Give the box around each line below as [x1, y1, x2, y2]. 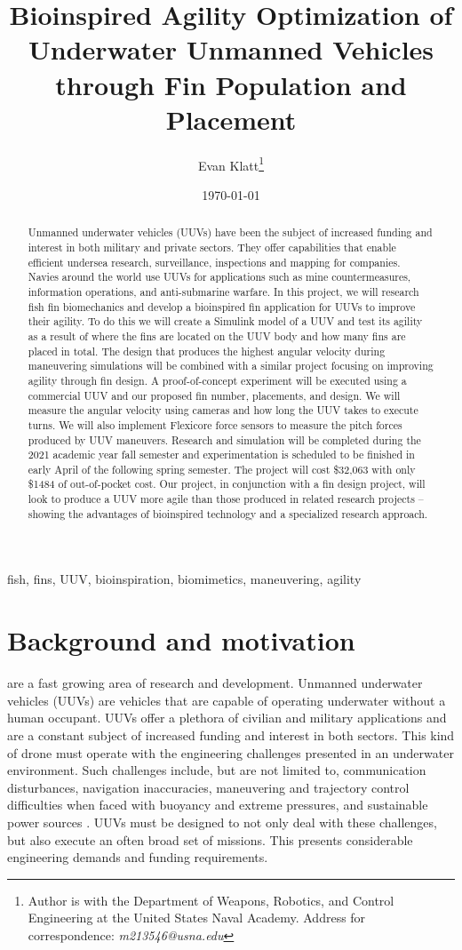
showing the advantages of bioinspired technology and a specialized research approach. [28, 506, 428, 521]
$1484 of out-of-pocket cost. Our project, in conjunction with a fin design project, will [28, 476, 426, 491]
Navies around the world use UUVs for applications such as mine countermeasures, [28, 269, 411, 284]
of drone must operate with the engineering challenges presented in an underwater [7, 743, 454, 762]
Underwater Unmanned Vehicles [28, 31, 434, 68]
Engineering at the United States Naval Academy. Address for [28, 908, 366, 927]
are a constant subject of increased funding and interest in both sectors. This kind [7, 725, 455, 744]
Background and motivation [7, 622, 355, 659]
